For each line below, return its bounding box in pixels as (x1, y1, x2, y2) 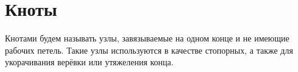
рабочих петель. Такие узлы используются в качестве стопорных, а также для (5, 43, 293, 56)
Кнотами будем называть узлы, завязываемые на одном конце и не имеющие (5, 32, 289, 45)
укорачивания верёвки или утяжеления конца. (5, 56, 174, 68)
